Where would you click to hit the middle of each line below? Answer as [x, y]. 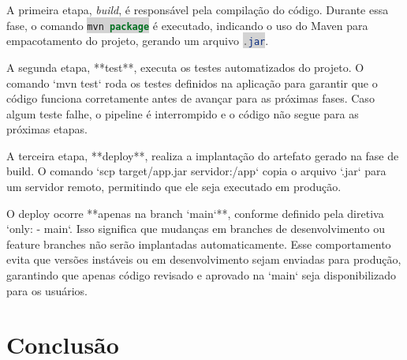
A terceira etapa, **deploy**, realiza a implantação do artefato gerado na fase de [203, 155]
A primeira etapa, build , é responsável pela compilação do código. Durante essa [198, 9]
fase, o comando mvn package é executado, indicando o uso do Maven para [187, 25]
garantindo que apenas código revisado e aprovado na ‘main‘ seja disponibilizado [201, 275]
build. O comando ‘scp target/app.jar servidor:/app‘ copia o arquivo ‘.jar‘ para [196, 171]
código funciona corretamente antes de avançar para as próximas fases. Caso [190, 98]
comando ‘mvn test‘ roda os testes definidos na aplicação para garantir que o [192, 82]
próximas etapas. [47, 129]
